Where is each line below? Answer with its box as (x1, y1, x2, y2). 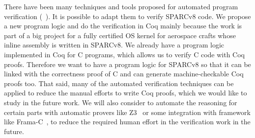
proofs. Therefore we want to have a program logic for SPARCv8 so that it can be (4, 59, 251, 69)
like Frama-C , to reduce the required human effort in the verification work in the (4, 116, 251, 127)
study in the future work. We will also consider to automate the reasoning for (4, 97, 237, 107)
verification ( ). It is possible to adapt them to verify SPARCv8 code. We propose (4, 11, 251, 21)
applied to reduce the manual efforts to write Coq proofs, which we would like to (4, 88, 247, 98)
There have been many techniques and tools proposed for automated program (4, 1, 238, 11)
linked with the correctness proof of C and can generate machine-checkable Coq (4, 69, 244, 79)
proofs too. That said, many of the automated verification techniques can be (4, 78, 234, 88)
